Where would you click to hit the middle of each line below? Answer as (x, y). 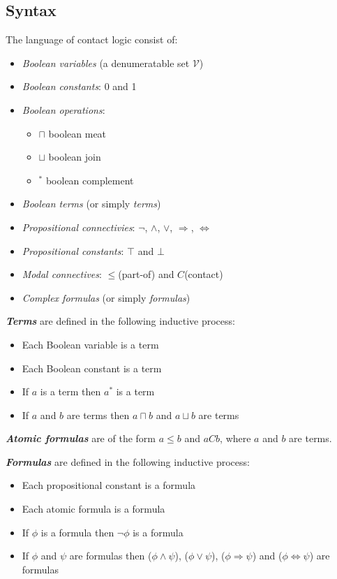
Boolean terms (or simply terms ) (91, 204)
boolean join (75, 157)
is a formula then (77, 532)
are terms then (98, 415)
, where (235, 438)
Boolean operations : (63, 109)
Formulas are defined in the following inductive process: (128, 461)
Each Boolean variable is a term (90, 344)
